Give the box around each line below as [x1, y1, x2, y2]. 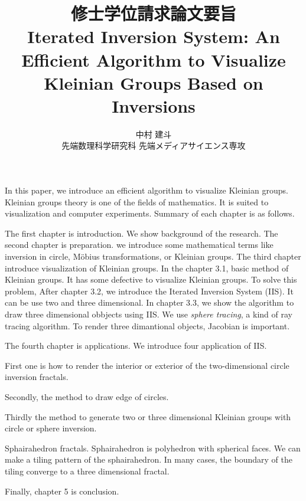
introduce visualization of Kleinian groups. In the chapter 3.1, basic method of [5, 261, 289, 274]
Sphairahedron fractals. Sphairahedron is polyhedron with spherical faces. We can [5, 441, 301, 454]
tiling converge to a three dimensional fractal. [5, 464, 170, 477]
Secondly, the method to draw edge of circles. [5, 390, 169, 402]
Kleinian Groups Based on [44, 70, 263, 94]
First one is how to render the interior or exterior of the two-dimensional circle [5, 359, 289, 371]
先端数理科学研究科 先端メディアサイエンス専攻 [61, 139, 246, 152]
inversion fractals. [5, 371, 69, 383]
